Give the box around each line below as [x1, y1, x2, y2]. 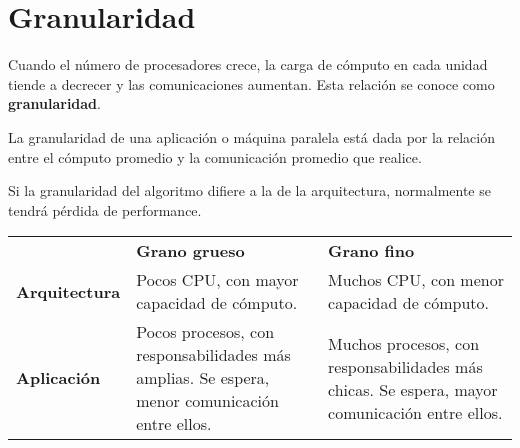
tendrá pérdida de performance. [8, 199, 202, 220]
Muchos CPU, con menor [328, 268, 504, 292]
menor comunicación [136, 389, 279, 413]
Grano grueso [136, 239, 245, 263]
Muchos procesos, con [328, 331, 480, 355]
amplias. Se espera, [136, 366, 270, 390]
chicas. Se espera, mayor [328, 377, 498, 401]
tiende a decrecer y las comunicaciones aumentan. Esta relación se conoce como [8, 73, 495, 94]
